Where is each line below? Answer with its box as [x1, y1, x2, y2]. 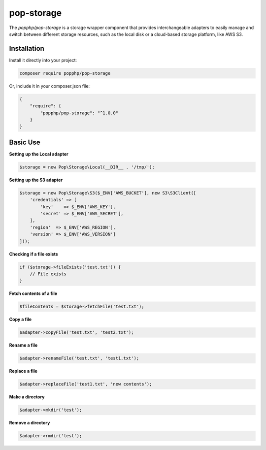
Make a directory [9, 394, 45, 400]
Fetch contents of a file [9, 290, 58, 296]
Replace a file [9, 368, 38, 374]
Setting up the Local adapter [9, 151, 68, 157]
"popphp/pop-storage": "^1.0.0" [40, 110, 118, 116]
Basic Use [9, 138, 40, 146]
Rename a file [9, 342, 38, 348]
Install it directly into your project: [9, 57, 77, 63]
